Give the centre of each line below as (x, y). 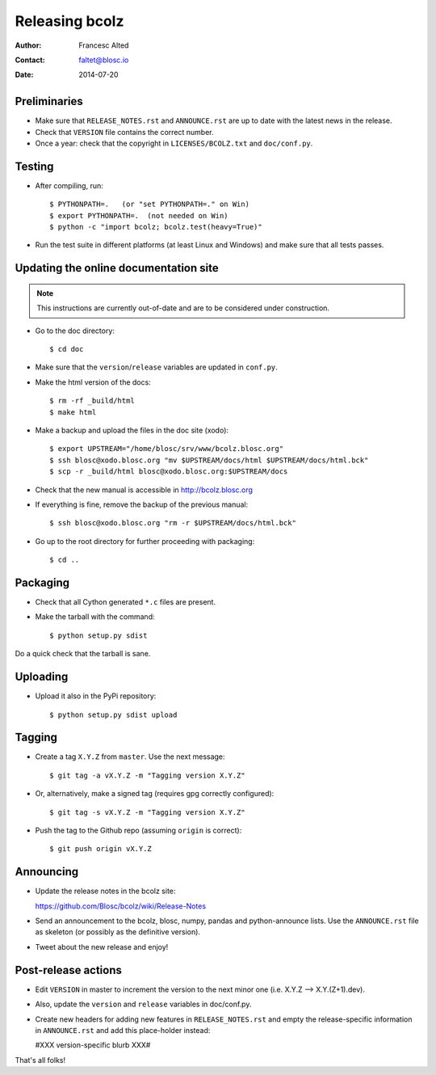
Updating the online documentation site (117, 268)
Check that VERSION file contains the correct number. (124, 132)
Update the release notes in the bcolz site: (105, 891)
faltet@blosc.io (104, 60)
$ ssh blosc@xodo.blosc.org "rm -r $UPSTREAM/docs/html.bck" (173, 523)
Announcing (47, 872)
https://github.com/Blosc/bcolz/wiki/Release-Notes (120, 906)
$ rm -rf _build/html (92, 401)
